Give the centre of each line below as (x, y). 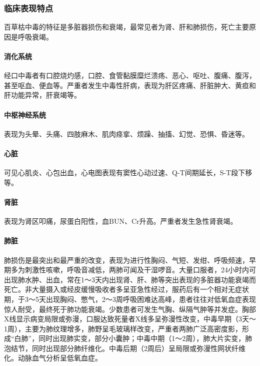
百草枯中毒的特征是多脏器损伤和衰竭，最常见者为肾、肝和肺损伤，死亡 (119, 27)
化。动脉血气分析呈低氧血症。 (53, 358)
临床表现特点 (29, 8)
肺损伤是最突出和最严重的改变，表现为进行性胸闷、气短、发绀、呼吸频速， (126, 260)
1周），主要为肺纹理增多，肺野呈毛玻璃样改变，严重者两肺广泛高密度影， (123, 328)
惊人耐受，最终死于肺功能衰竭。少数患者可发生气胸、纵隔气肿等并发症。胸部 (130, 309)
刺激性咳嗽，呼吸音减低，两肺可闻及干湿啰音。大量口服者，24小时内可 (140, 270)
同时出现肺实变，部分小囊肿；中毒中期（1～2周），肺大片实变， (142, 338)
